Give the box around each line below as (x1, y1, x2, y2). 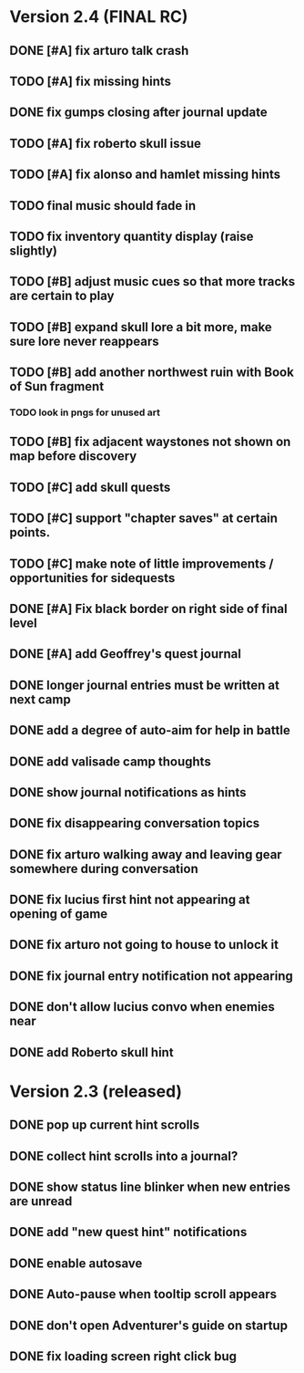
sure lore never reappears (9, 333, 159, 348)
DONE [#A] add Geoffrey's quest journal (9, 646, 241, 662)
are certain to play (9, 288, 116, 304)
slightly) (9, 243, 57, 258)
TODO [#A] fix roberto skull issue (9, 135, 202, 151)
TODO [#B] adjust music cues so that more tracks (9, 274, 296, 289)
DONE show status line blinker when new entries (9, 1180, 291, 1195)
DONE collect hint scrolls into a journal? (9, 1148, 238, 1164)
